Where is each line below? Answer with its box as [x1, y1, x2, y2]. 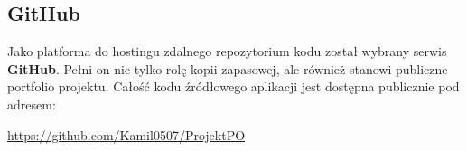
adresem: [7, 94, 56, 113]
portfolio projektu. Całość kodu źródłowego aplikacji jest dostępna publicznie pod [7, 77, 460, 96]
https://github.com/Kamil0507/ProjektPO [7, 125, 246, 144]
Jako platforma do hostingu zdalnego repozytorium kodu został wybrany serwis [7, 42, 447, 61]
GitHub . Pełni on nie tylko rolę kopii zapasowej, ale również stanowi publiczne [7, 59, 448, 78]
